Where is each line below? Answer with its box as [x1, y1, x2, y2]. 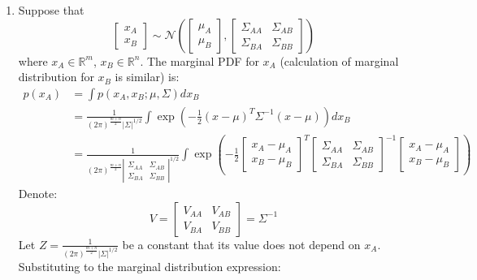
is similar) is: [115, 68, 180, 85]
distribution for [18, 68, 94, 85]
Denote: [18, 185, 58, 202]
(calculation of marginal [280, 52, 399, 69]
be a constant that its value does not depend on [122, 235, 361, 252]
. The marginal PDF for [140, 52, 259, 69]
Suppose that [18, 2, 85, 18]
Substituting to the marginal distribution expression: [18, 257, 281, 274]
